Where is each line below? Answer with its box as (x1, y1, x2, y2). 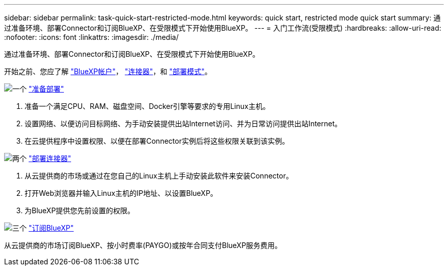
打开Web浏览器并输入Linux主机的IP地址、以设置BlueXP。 (25, 189, 218, 197)
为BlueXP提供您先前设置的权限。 (25, 206, 135, 215)
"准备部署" (28, 84, 64, 93)
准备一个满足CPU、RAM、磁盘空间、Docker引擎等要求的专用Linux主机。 (25, 102, 270, 110)
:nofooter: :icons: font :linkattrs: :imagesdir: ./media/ (4, 33, 179, 41)
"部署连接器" (28, 154, 71, 163)
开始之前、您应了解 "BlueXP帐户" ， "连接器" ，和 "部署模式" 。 (4, 67, 212, 76)
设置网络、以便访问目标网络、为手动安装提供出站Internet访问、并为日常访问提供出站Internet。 (25, 119, 342, 128)
